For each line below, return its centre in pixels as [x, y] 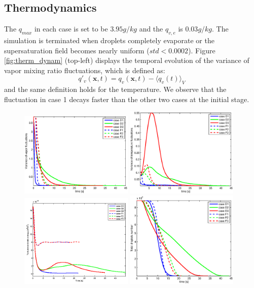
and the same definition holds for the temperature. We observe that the [115, 89]
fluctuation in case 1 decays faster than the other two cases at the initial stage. [127, 99]
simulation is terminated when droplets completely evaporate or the [109, 40]
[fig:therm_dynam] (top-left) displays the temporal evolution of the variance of [127, 60]
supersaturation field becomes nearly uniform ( [77, 50]
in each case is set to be [71, 29]
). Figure [202, 50]
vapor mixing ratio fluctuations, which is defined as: [85, 70]
